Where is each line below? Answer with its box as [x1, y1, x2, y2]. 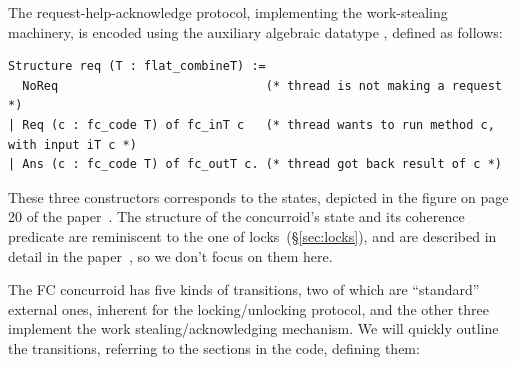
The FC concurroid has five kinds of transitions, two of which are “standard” [8, 279, 480, 300]
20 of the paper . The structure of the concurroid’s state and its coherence [8, 206, 465, 227]
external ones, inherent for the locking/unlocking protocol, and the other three [8, 298, 490, 319]
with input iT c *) [8, 137, 137, 152]
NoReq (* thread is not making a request [22, 78, 502, 93]
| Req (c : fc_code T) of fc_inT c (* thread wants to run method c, [8, 117, 495, 132]
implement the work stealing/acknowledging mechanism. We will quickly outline [8, 318, 499, 339]
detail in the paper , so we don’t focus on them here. [8, 245, 333, 266]
